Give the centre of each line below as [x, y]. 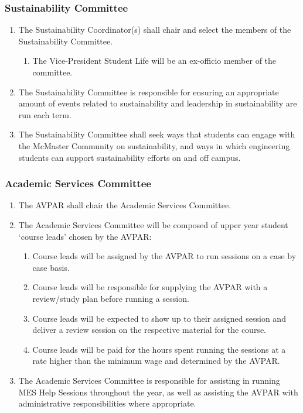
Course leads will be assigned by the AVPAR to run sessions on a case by [164, 256]
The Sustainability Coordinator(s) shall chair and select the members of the [155, 30]
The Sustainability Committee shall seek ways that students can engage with [157, 134]
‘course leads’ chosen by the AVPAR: [85, 236]
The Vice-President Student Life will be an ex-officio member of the [154, 61]
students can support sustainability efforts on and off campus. [130, 157]
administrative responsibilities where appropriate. [107, 403]
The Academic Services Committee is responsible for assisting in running [149, 380]
